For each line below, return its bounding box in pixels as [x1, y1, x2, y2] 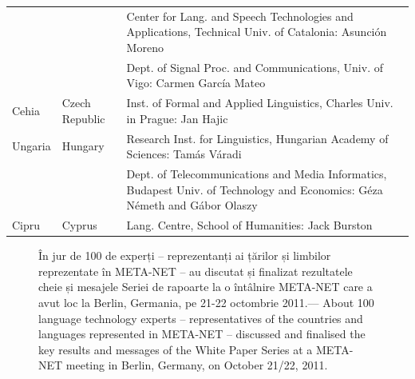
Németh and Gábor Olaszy [126, 197, 258, 213]
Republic [61, 110, 105, 126]
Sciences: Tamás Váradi [126, 146, 242, 162]
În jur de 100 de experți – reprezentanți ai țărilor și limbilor [38, 247, 331, 264]
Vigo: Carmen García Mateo [126, 74, 266, 91]
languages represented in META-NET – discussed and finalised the [38, 325, 366, 342]
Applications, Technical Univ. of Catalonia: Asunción [126, 23, 387, 40]
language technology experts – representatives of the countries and [38, 309, 363, 326]
